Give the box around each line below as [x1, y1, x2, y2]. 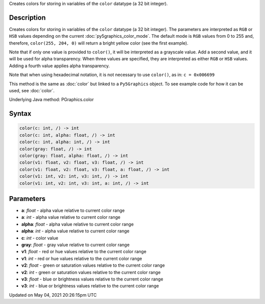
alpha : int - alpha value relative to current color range [21, 228, 130, 234]
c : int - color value [21, 235, 58, 241]
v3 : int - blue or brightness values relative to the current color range [21, 283, 159, 289]
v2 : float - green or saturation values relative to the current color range [21, 262, 165, 268]
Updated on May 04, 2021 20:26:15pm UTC [9, 292, 97, 298]
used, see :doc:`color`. [9, 88, 55, 94]
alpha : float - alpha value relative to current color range [21, 221, 134, 227]
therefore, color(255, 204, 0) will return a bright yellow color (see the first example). [9, 40, 188, 46]
